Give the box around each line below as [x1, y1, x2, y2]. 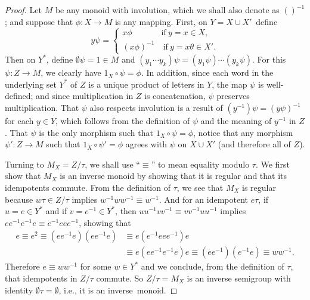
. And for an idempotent [159, 193, 249, 205]
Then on [5, 53, 36, 66]
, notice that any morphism [193, 126, 293, 138]
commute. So [96, 272, 144, 284]
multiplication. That [5, 101, 79, 114]
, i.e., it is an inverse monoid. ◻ [58, 283, 178, 296]
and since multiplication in [36, 89, 134, 102]
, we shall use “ [85, 157, 140, 170]
